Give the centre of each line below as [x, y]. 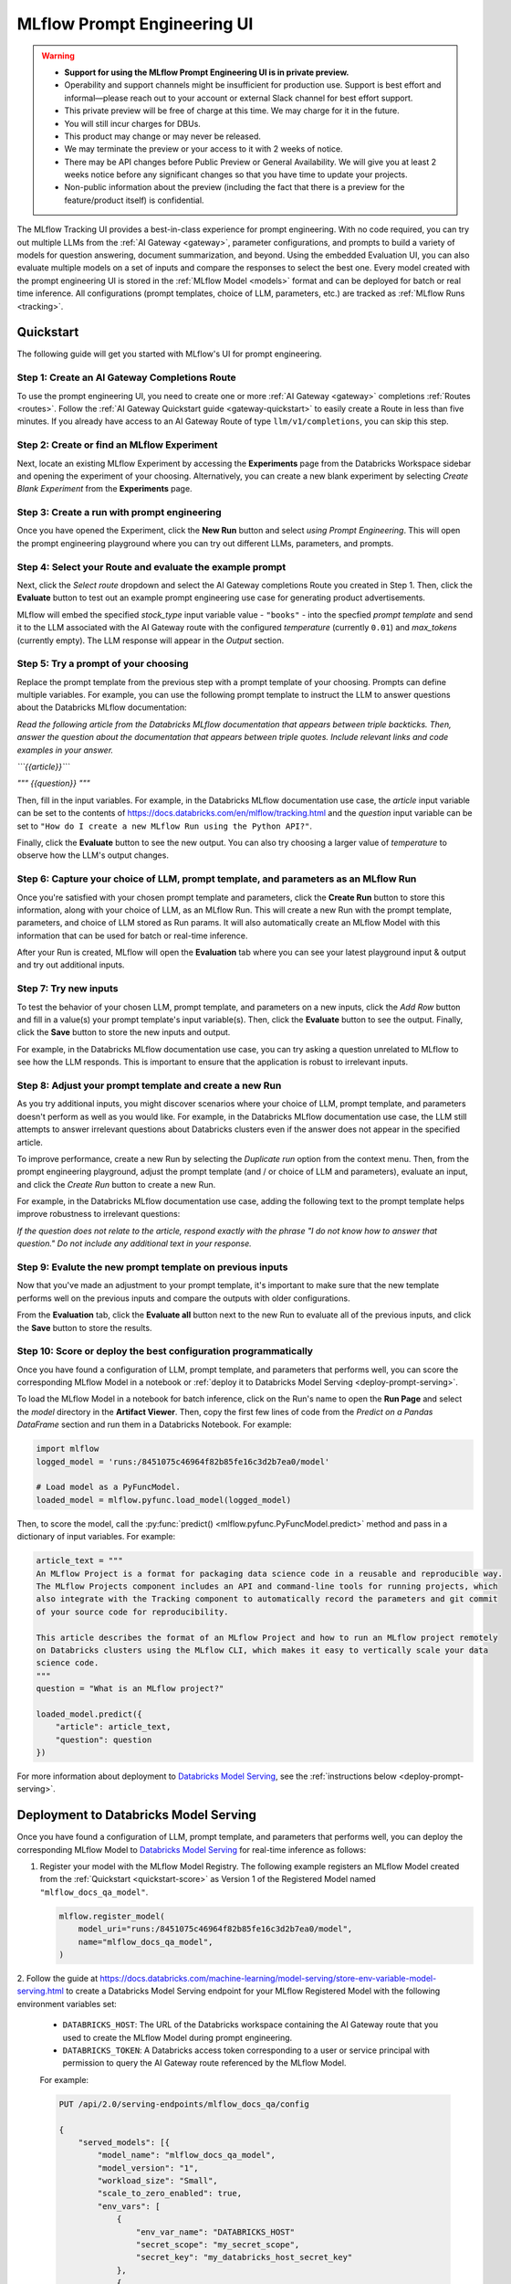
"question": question [104, 1739]
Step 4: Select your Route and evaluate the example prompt [151, 566]
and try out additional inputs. [71, 965]
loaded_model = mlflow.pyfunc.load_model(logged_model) [164, 1500]
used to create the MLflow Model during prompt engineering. [177, 2037]
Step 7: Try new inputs [68, 989]
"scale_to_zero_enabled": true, [169, 2194]
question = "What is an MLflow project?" [130, 1689]
